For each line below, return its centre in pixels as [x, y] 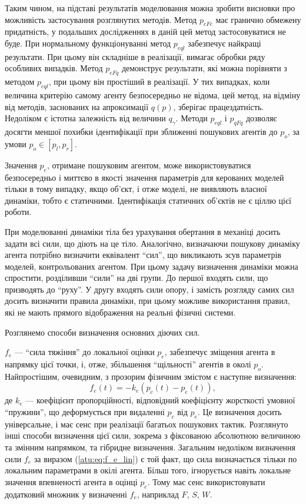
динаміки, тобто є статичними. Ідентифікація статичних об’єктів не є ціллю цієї [148, 200]
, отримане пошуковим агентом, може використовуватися [149, 165]
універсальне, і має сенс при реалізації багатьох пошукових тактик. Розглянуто [147, 424]
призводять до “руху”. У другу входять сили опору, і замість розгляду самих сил [149, 289]
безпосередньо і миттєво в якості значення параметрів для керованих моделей [144, 177]
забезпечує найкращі [224, 43]
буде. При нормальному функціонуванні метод [88, 43]
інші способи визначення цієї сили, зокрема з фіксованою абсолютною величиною [153, 435]
